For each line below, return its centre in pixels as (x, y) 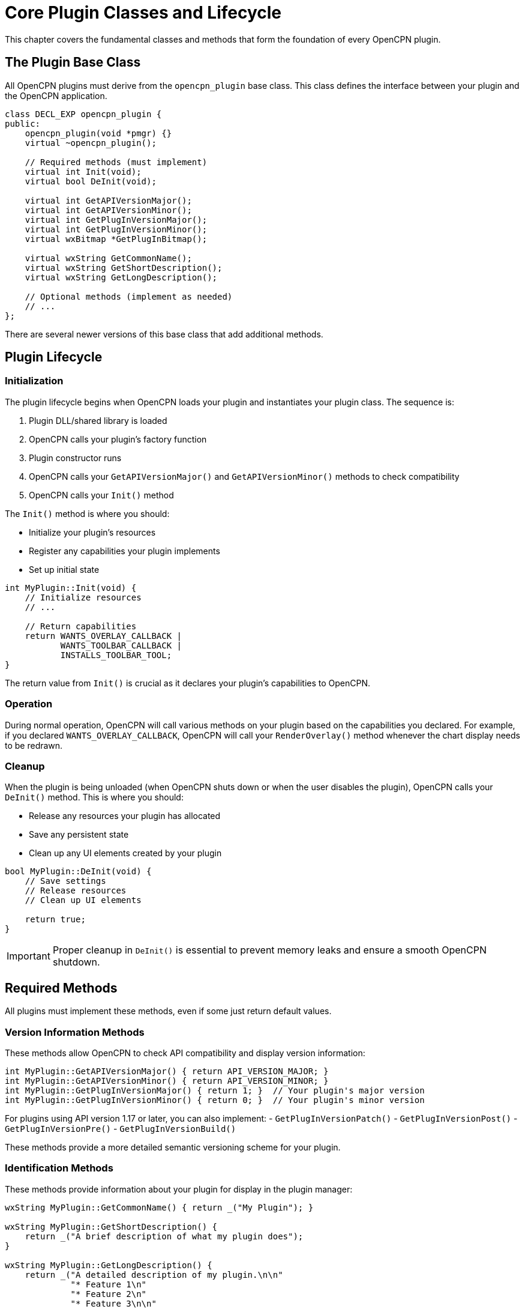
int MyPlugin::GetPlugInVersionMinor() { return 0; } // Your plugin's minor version (215, 1100)
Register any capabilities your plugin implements (124, 551)
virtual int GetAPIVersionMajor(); (108, 200)
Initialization (34, 381)
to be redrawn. (34, 745)
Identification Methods (59, 1168)
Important (28, 956)
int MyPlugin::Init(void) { (71, 588)
